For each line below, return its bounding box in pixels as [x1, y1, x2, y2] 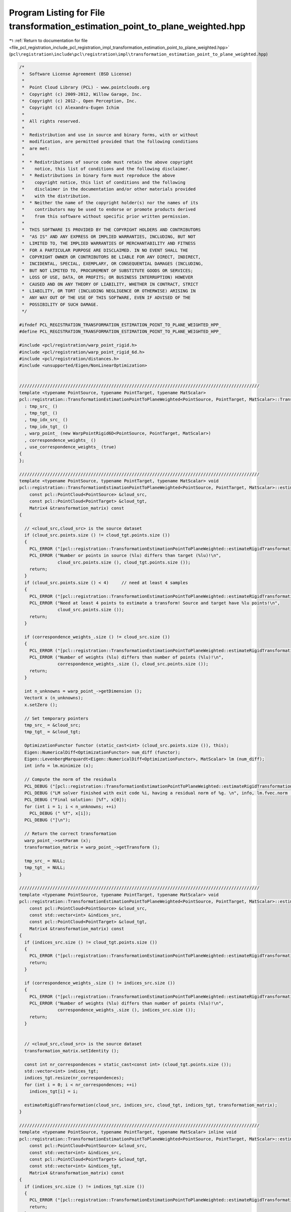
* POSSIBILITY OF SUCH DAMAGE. [22, 302, 99, 307]
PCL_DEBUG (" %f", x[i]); [29, 811, 91, 816]
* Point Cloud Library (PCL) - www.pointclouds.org [22, 85, 150, 90]
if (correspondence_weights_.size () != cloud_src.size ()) [24, 634, 170, 639]
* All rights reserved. [22, 119, 81, 124]
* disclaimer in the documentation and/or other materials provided [22, 187, 196, 192]
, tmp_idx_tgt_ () [24, 424, 68, 429]
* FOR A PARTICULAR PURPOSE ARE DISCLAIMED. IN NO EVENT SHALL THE [22, 247, 188, 253]
